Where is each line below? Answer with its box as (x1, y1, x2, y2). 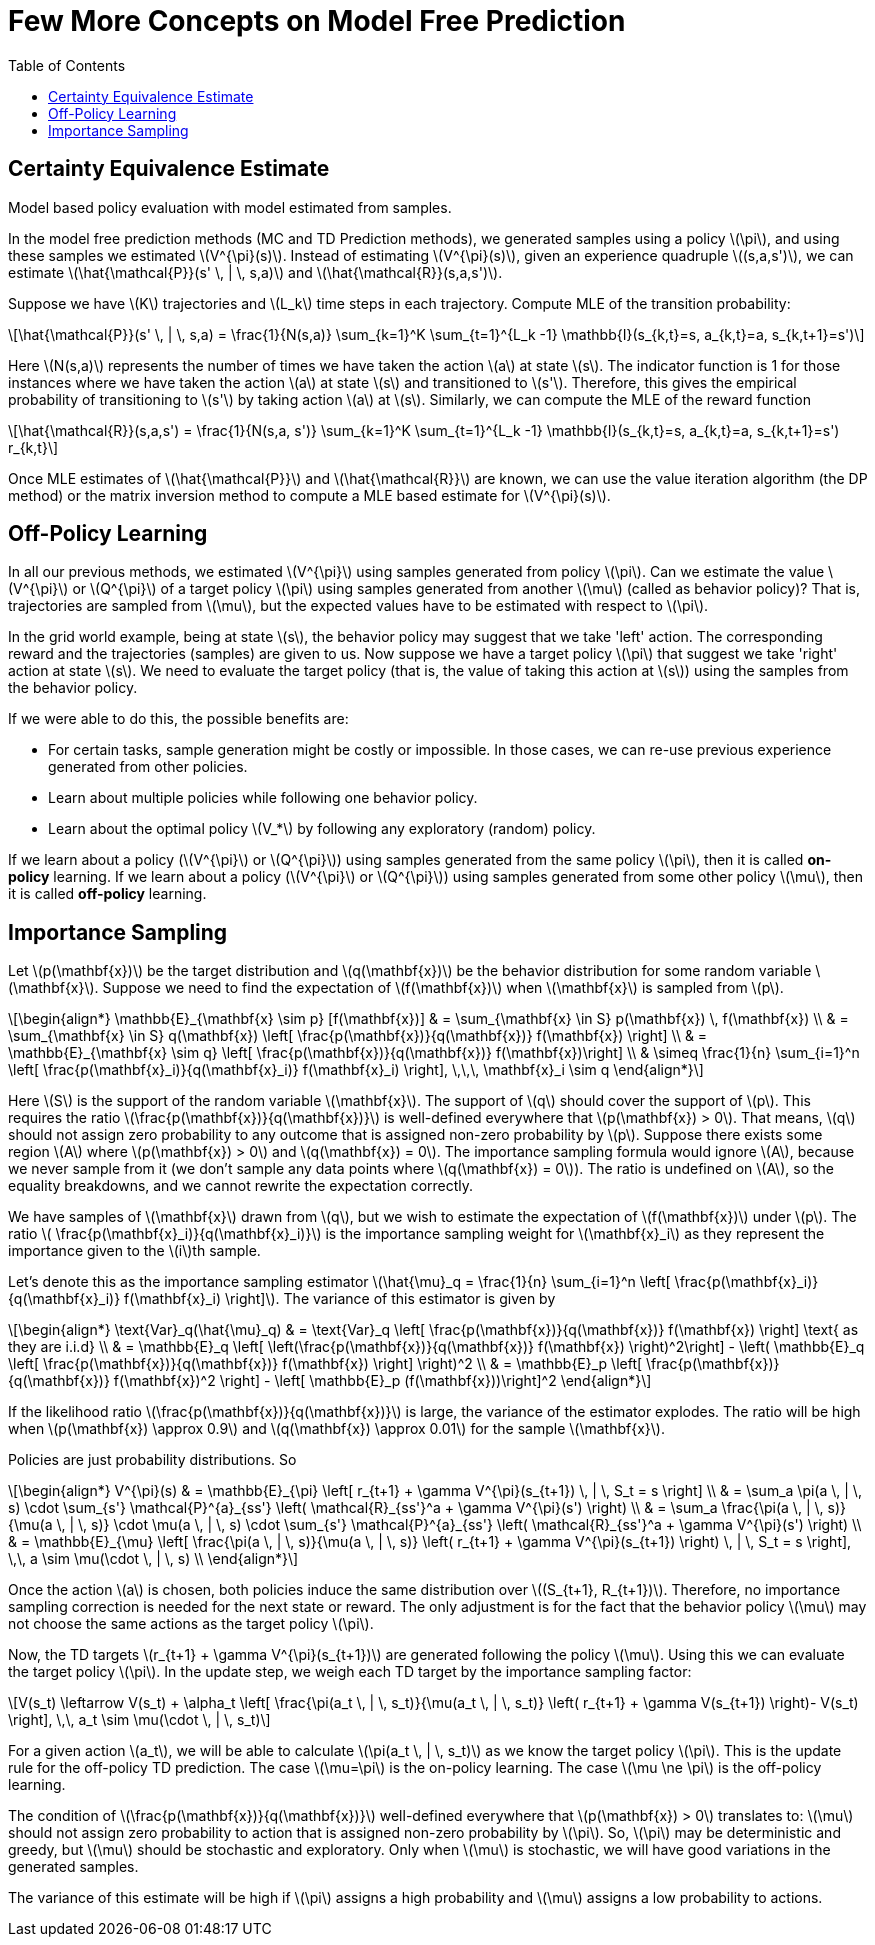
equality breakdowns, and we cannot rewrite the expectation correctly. (8, 1177, 474, 1195)
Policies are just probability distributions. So (8, 1451, 297, 1469)
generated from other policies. (48, 758, 248, 776)
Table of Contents (8, 56, 126, 74)
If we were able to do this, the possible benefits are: (8, 710, 349, 728)
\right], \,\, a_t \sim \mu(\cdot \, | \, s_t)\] (8, 1711, 271, 1729)
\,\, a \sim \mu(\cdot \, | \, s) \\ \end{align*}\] (8, 1550, 299, 1568)
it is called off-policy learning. (8, 885, 207, 903)
